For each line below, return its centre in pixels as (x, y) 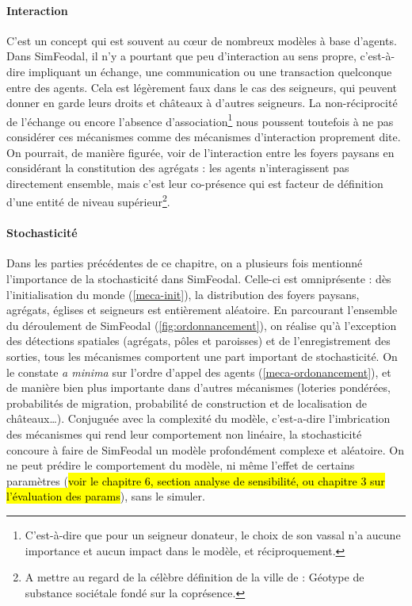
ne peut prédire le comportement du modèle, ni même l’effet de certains (181, 465)
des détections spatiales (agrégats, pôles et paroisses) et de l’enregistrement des (198, 341)
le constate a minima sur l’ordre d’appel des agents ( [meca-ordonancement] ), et (199, 372)
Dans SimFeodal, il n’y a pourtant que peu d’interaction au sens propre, (181, 56)
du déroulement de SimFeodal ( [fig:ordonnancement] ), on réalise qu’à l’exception (202, 325)
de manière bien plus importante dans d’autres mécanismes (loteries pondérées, (198, 387)
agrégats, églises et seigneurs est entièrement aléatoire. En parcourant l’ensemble (202, 310)
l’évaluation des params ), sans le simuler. (106, 496)
